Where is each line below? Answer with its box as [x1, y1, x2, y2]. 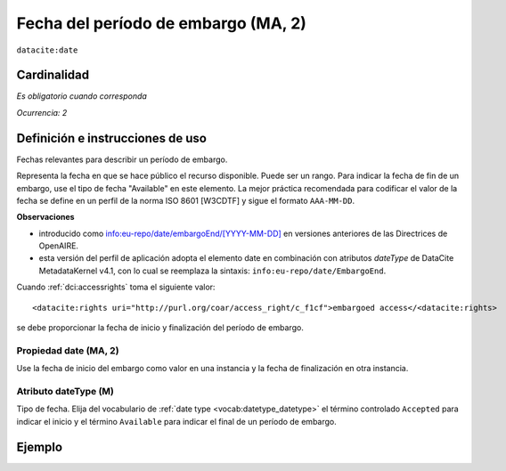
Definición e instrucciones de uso [16, 130, 207, 146]
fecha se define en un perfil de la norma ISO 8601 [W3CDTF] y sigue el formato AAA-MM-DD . [16, 195, 355, 206]
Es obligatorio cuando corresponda [16, 91, 147, 102]
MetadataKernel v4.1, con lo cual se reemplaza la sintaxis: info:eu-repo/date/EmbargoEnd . [38, 265, 387, 276]
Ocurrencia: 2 [16, 107, 68, 118]
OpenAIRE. [38, 240, 79, 251]
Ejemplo [16, 439, 62, 454]
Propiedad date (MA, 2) [16, 344, 119, 356]
